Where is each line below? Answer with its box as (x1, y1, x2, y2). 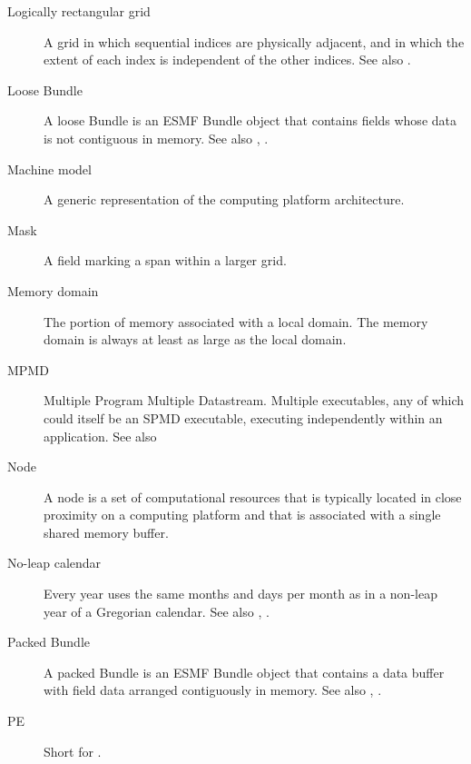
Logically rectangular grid (7, 2, 151, 20)
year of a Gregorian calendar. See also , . (44, 601, 270, 620)
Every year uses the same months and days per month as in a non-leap (44, 584, 437, 603)
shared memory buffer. (44, 522, 169, 541)
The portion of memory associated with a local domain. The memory (44, 312, 428, 331)
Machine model (7, 159, 92, 178)
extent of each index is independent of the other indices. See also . (44, 50, 411, 69)
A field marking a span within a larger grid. (44, 251, 287, 270)
